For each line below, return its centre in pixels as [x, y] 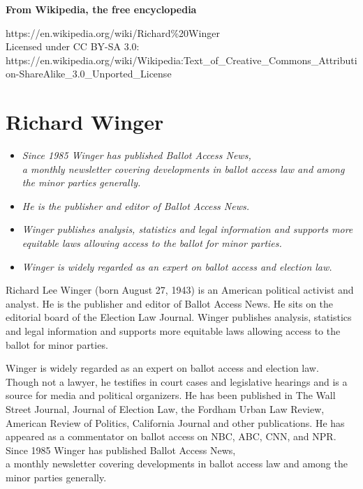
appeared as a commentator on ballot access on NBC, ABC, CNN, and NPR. [171, 436]
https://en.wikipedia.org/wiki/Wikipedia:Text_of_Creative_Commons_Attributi [181, 60]
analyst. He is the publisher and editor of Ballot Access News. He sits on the [170, 303]
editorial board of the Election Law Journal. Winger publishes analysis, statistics [179, 317]
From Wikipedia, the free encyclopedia [101, 9]
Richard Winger [85, 122]
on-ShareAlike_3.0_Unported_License [89, 74]
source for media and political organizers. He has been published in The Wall [171, 395]
